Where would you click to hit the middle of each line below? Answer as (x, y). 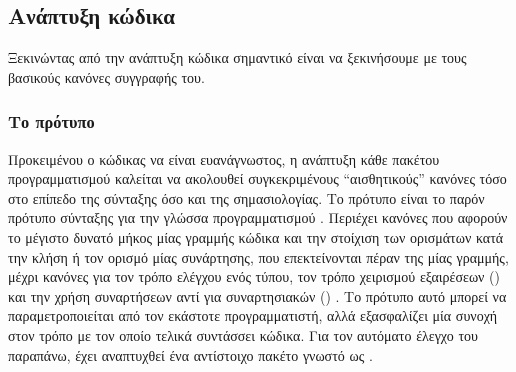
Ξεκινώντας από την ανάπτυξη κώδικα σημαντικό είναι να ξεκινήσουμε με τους (237, 57)
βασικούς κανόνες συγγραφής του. (106, 76)
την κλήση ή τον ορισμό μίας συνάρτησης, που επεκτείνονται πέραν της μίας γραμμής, (258, 256)
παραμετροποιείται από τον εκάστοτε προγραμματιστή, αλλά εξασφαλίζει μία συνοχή (253, 315)
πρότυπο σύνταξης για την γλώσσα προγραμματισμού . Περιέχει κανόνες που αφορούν (258, 217)
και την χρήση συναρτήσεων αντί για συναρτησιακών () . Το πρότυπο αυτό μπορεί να (257, 295)
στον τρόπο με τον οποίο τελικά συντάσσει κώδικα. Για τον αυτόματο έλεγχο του (243, 334)
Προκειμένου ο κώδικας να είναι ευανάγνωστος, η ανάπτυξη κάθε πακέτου (224, 158)
